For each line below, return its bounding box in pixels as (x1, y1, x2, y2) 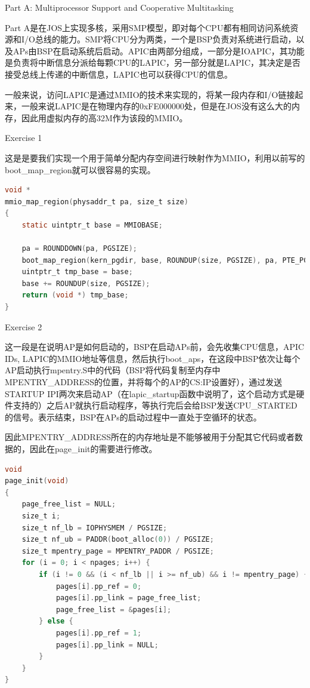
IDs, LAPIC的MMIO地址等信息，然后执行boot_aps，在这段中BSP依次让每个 (5, 352, 300, 364)
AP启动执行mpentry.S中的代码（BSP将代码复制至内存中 (5, 364, 221, 376)
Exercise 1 (5, 131, 42, 144)
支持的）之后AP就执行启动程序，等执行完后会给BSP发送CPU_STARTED (13, 399, 297, 411)
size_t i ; (21, 511, 61, 520)
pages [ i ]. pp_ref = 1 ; (55, 628, 142, 637)
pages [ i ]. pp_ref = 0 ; (55, 582, 142, 591)
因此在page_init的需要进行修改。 (29, 443, 157, 454)
